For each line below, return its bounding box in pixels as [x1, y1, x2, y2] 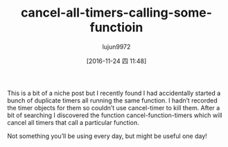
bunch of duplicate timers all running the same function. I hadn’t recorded [7, 96, 218, 105]
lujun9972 [102, 42, 131, 51]
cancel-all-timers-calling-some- [20, 5, 213, 21]
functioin [89, 19, 143, 35]
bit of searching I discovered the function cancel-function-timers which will [7, 111, 222, 119]
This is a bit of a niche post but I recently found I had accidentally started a [7, 89, 221, 97]
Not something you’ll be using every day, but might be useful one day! [7, 132, 208, 140]
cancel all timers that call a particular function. [7, 118, 140, 126]
